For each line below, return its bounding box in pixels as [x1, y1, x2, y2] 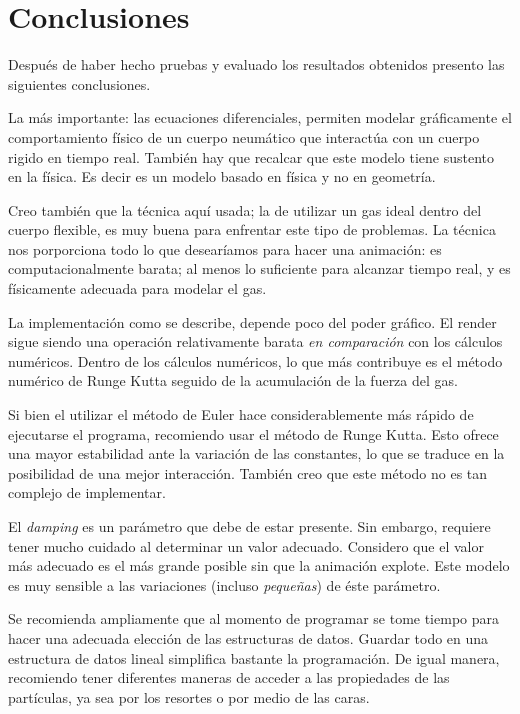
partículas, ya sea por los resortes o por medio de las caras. [8, 686, 370, 707]
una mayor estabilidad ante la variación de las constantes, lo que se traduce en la [8, 443, 505, 464]
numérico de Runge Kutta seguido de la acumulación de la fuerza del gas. [8, 370, 458, 391]
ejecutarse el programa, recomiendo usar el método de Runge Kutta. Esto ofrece [8, 423, 499, 444]
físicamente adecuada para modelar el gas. [8, 278, 267, 299]
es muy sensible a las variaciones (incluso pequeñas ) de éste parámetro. [8, 574, 441, 595]
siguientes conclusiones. [8, 73, 151, 94]
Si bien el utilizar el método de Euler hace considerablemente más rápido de [8, 404, 474, 425]
